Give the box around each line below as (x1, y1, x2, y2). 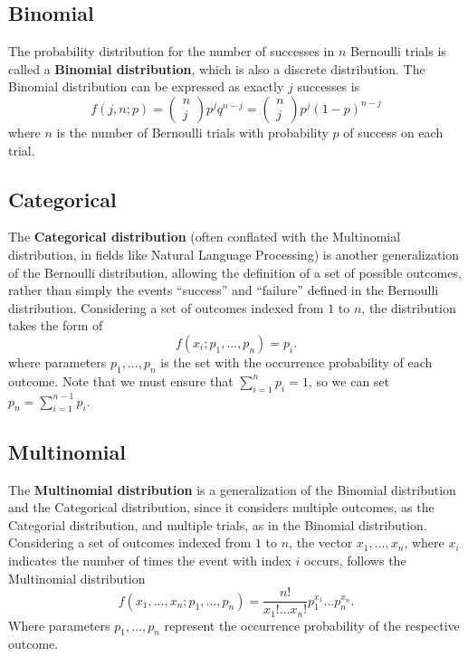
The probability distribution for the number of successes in (8, 42, 335, 61)
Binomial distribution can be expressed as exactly (8, 77, 284, 96)
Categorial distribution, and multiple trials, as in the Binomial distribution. (8, 515, 427, 534)
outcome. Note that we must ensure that (8, 371, 234, 390)
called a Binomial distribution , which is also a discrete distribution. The (8, 59, 425, 78)
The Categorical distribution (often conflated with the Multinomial (8, 227, 401, 246)
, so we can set (308, 371, 390, 390)
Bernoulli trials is (350, 42, 446, 61)
